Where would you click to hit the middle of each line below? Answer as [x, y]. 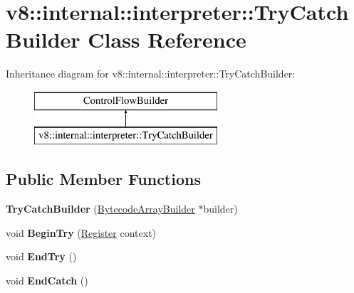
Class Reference [167, 39]
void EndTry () [41, 256]
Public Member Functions [103, 179]
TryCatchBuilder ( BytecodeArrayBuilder [100, 209]
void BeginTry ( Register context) [81, 232]
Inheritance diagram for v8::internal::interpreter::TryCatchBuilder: [151, 74]
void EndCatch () [47, 281]
